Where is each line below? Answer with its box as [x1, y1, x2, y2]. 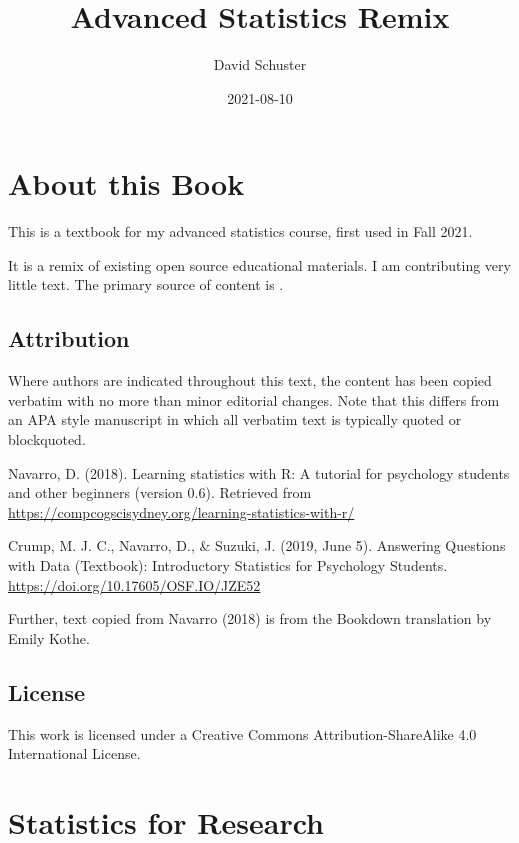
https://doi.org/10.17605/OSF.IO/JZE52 [8, 574, 261, 595]
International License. [8, 743, 141, 764]
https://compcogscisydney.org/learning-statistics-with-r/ [8, 501, 355, 522]
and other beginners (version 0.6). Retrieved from [8, 482, 312, 503]
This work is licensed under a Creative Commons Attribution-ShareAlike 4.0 [8, 723, 477, 744]
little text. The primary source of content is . [8, 274, 284, 295]
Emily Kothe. [8, 627, 90, 648]
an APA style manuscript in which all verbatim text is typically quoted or [8, 409, 462, 430]
